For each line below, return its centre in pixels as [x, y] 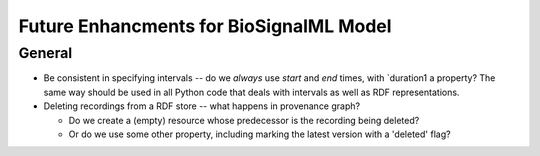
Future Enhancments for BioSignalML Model [205, 26]
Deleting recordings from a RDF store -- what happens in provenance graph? [201, 106]
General [45, 53]
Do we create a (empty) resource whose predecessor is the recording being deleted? [244, 120]
